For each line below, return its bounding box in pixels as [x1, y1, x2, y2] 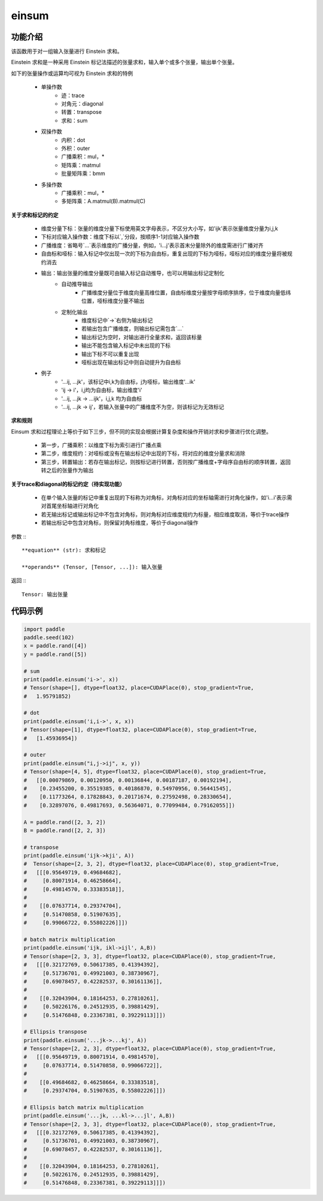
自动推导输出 [61, 281, 93, 288]
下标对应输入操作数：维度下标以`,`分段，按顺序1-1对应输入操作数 [41, 233, 200, 240]
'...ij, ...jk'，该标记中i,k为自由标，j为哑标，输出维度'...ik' [61, 378, 196, 385]
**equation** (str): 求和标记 [22, 546, 106, 553]
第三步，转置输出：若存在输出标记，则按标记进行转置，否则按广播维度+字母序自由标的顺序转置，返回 [41, 458, 291, 465]
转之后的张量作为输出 [41, 466, 94, 474]
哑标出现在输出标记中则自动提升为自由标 [81, 359, 181, 366]
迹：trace [61, 92, 85, 99]
